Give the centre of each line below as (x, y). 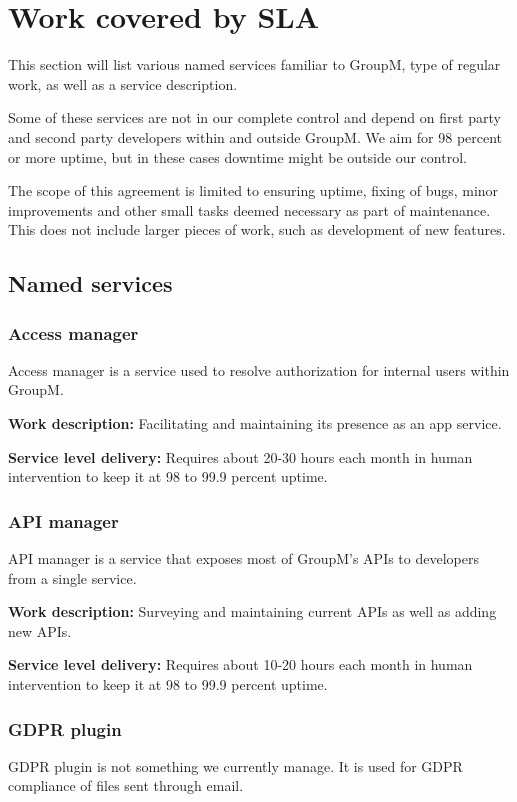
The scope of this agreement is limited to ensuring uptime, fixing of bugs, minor (253, 190)
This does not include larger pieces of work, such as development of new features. (257, 229)
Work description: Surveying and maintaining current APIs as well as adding (252, 611)
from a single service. (72, 577)
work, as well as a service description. (123, 83)
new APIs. (40, 630)
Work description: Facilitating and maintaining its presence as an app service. (255, 423)
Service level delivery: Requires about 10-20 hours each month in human (240, 664)
